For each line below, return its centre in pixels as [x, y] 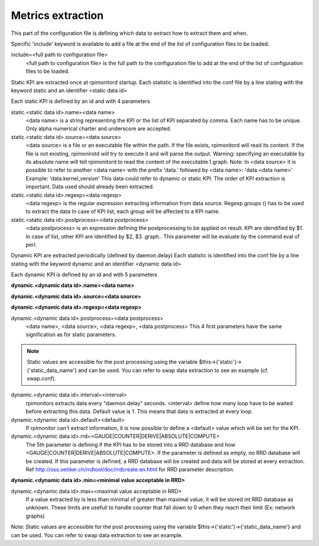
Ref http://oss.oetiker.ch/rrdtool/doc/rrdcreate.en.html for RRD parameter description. [130, 469]
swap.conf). [41, 378]
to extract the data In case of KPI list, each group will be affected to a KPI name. [123, 211]
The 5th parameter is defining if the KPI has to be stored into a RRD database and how [131, 444]
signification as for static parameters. [71, 335]
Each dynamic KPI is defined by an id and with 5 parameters [84, 274]
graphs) [35, 516]
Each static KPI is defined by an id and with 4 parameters [81, 101]
